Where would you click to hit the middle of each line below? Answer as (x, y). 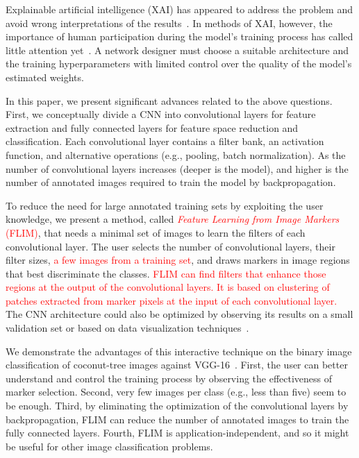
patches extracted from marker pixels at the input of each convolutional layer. (172, 300)
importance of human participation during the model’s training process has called (179, 36)
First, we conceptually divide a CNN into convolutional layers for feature (161, 114)
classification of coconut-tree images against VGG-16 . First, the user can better (177, 365)
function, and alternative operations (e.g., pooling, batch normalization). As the (176, 154)
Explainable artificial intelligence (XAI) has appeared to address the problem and (179, 9)
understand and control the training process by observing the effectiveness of (169, 378)
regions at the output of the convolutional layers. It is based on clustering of (168, 287)
